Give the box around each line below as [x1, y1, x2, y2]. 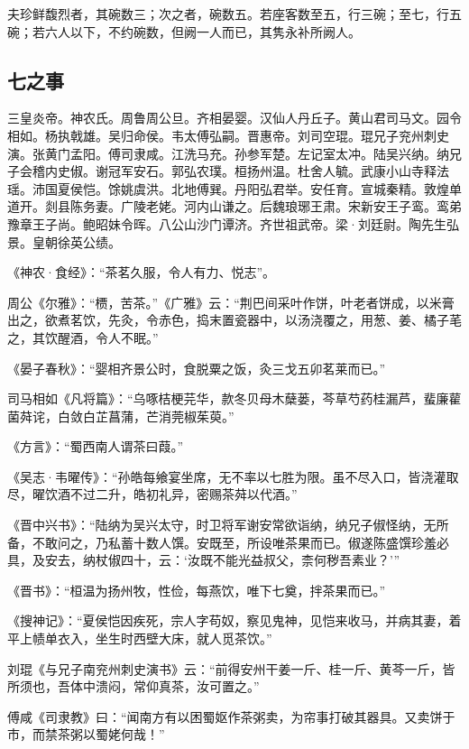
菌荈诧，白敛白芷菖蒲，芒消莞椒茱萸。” [7, 406, 234, 425]
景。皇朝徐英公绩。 [7, 232, 121, 251]
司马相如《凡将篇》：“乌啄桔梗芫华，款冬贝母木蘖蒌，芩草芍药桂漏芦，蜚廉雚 [7, 389, 462, 408]
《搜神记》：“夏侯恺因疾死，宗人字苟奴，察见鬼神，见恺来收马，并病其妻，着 [7, 611, 462, 630]
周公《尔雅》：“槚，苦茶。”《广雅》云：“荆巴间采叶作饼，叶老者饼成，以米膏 [7, 292, 455, 311]
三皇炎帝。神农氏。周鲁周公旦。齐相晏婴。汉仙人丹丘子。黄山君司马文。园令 [7, 108, 462, 127]
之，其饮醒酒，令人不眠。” [7, 328, 159, 347]
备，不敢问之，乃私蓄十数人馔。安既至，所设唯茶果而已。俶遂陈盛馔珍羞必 [7, 532, 449, 551]
